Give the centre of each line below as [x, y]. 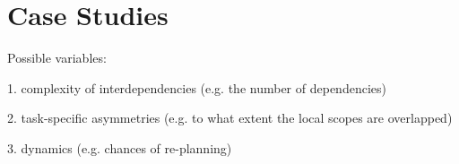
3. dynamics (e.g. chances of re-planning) [120, 147]
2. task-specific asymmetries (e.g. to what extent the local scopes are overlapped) [230, 118]
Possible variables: [57, 58]
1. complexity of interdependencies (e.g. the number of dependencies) [197, 87]
